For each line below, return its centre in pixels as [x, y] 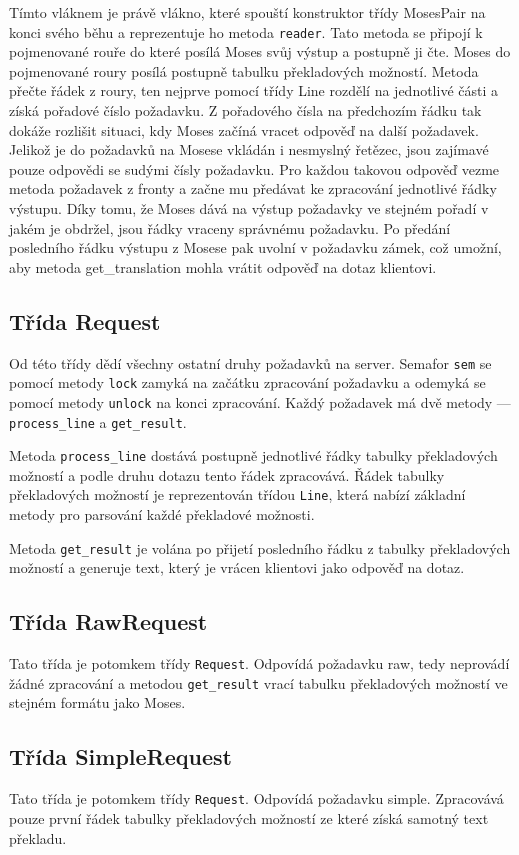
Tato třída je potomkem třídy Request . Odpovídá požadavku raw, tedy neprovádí [259, 663]
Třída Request [85, 320]
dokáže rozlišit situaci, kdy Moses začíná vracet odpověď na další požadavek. [244, 129]
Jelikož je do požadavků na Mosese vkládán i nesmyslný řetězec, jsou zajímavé [249, 149]
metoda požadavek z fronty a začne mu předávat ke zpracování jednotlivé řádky [253, 188]
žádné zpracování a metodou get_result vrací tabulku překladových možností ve [258, 682]
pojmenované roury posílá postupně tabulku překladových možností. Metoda [244, 70]
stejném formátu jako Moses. [97, 702]
